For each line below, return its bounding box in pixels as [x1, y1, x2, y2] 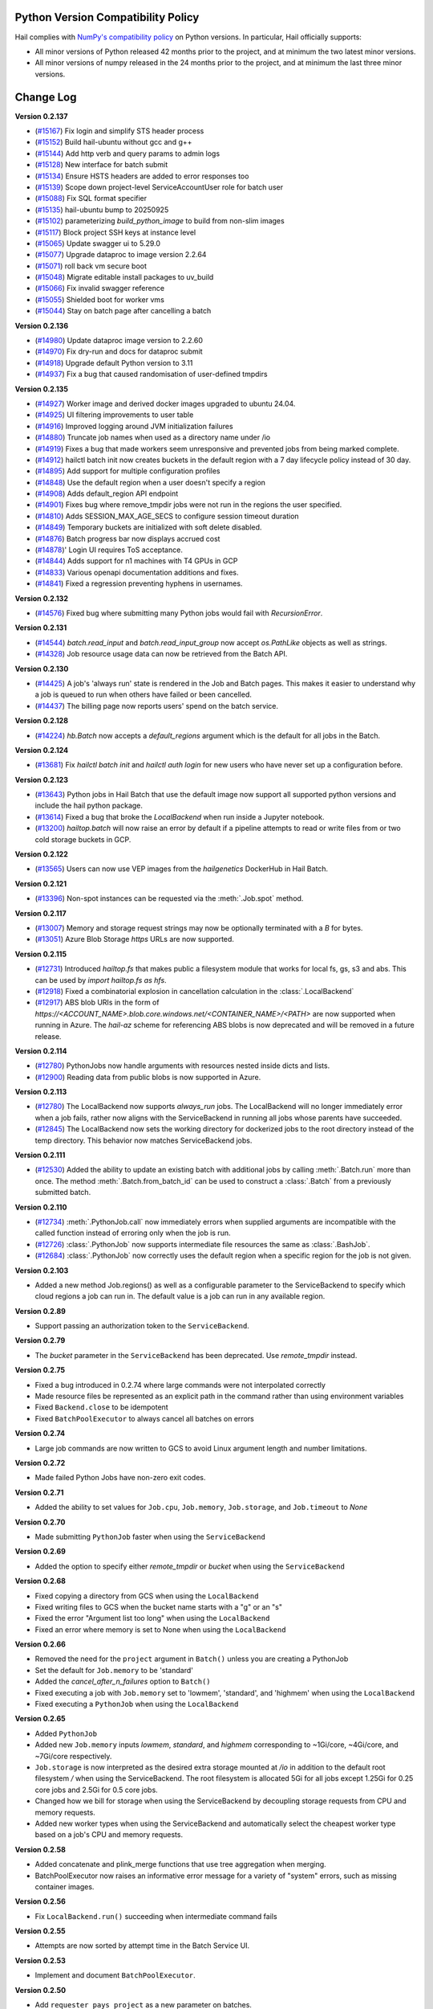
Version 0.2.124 [14, 745, 68, 755]
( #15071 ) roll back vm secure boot [34, 261, 148, 271]
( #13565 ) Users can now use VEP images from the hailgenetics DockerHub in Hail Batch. [34, 864, 329, 874]
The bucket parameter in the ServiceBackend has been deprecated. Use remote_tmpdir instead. [34, 1350, 358, 1360]
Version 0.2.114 [14, 1045, 67, 1056]
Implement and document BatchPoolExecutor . [34, 1970, 196, 1980]
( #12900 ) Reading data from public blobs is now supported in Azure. [34, 1072, 261, 1082]
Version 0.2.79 [14, 1336, 66, 1345]
